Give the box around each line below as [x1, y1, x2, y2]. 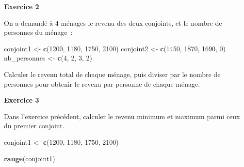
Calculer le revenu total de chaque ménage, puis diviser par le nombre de [4, 69, 221, 79]
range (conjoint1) [4, 153, 55, 163]
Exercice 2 [4, 1, 39, 11]
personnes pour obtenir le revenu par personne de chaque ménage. [4, 78, 200, 89]
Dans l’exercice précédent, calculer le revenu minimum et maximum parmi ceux [4, 111, 240, 121]
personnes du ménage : [4, 27, 73, 37]
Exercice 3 [4, 95, 39, 105]
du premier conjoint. [4, 121, 65, 131]
